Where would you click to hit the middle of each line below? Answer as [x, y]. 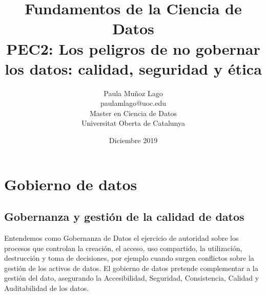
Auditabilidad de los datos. [47, 288]
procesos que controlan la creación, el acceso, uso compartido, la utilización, [123, 248]
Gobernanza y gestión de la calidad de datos [124, 217]
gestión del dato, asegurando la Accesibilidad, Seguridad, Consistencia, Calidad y [132, 278]
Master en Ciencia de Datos [133, 113]
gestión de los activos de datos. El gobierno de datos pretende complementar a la [131, 268]
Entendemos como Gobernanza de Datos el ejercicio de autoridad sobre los [121, 238]
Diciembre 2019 [133, 140]
